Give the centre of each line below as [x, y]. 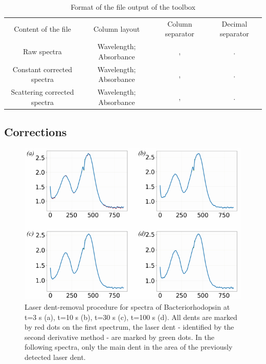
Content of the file [42, 28]
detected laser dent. [55, 357]
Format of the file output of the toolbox [133, 7]
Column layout [117, 28]
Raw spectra [42, 51]
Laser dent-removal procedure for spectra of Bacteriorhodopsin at [127, 307]
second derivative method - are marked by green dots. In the [119, 337]
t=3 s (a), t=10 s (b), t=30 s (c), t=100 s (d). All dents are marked [131, 317]
